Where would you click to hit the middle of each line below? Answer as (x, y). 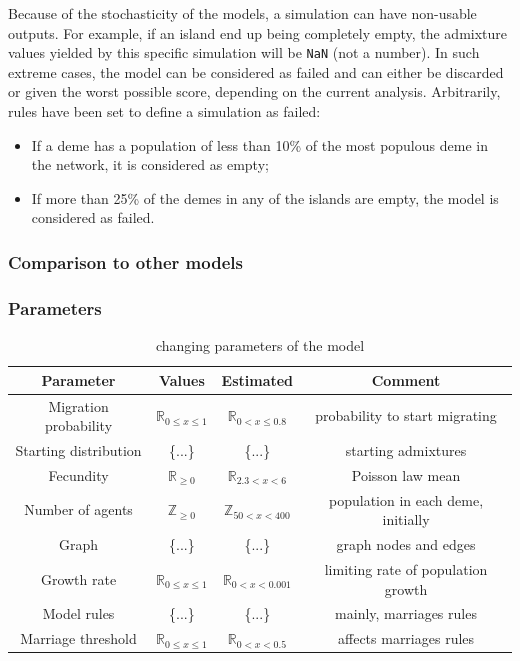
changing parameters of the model (260, 345)
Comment (406, 379)
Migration (78, 405)
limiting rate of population (406, 568)
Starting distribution (78, 449)
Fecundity (78, 474)
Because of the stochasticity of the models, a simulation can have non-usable (242, 13)
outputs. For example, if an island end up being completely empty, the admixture (258, 32)
